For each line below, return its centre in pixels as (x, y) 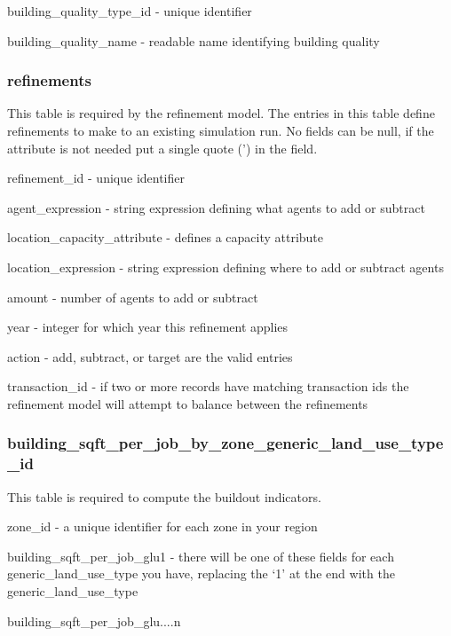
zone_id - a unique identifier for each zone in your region (162, 526)
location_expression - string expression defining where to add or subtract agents (225, 267)
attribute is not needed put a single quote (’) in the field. (162, 148)
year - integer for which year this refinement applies (148, 327)
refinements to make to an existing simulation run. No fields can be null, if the (221, 130)
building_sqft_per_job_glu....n (94, 620)
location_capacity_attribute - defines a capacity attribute (166, 237)
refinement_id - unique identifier (96, 178)
